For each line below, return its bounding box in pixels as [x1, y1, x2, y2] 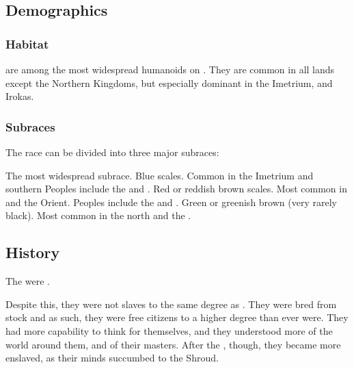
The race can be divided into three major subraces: [5, 145, 219, 159]
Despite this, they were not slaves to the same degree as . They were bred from [5, 296, 337, 311]
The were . [5, 274, 50, 288]
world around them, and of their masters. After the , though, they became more [5, 337, 341, 351]
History [5, 242, 60, 263]
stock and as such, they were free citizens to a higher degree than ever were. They [5, 310, 349, 325]
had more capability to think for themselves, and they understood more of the [5, 323, 333, 338]
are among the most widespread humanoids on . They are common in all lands [5, 62, 335, 76]
